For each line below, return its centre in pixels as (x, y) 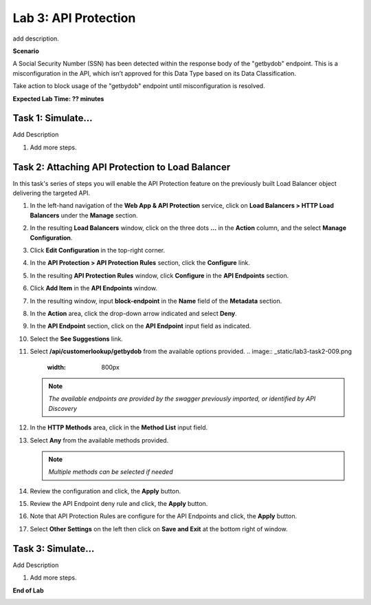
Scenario (26, 51)
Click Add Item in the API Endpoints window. (94, 288)
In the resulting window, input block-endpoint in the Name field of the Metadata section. (156, 301)
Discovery (63, 408)
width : (57, 367)
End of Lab (28, 590)
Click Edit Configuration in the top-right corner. (98, 251)
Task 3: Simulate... (54, 548)
